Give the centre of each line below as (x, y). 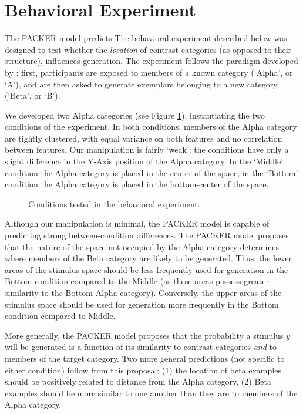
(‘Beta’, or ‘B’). (33, 95)
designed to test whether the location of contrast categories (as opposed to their (148, 49)
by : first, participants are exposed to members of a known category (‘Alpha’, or (149, 72)
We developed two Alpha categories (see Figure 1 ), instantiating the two (135, 115)
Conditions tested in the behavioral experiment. (114, 203)
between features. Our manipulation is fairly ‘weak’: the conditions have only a (147, 149)
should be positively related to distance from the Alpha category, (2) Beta (138, 381)
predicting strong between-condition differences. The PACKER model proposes (147, 235)
